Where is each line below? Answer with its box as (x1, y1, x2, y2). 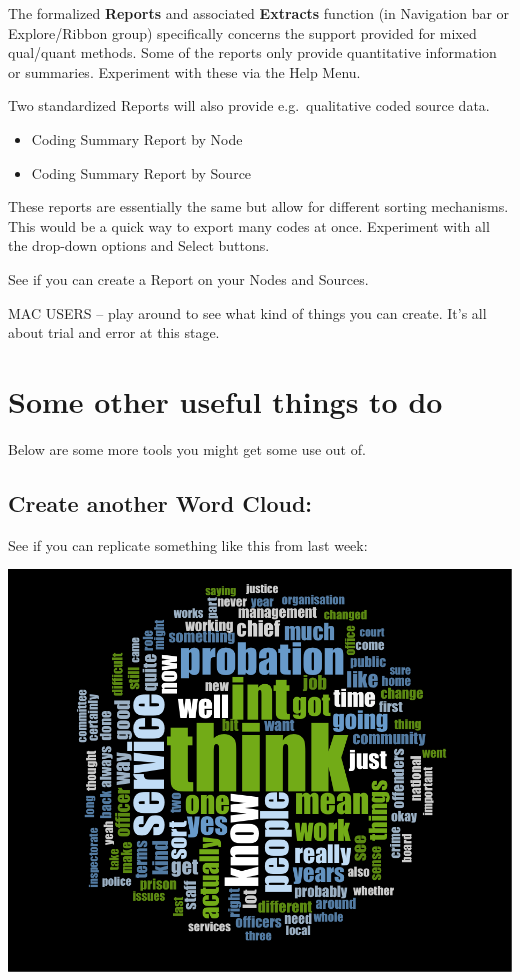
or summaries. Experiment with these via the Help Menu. (8, 61, 361, 82)
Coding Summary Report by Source (31, 162, 252, 183)
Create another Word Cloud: (8, 487, 313, 518)
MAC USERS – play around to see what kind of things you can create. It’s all (8, 302, 487, 323)
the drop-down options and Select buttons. (8, 235, 270, 256)
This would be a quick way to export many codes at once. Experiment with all (8, 215, 490, 236)
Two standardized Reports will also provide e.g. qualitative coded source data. (8, 95, 490, 116)
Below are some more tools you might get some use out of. (8, 438, 366, 459)
